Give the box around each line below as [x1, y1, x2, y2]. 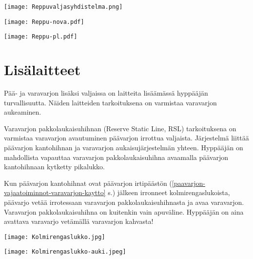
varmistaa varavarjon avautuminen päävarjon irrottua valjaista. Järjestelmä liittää [4, 133, 249, 143]
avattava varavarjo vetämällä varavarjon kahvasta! [4, 216, 154, 226]
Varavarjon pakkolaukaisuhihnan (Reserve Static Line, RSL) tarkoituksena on [4, 123, 236, 133]
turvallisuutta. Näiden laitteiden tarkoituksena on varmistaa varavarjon [4, 97, 217, 107]
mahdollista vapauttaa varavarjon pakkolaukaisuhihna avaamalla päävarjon [4, 152, 229, 162]
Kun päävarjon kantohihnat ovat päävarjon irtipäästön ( [4, 178, 172, 188]
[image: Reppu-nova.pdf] [4, 18, 84, 25]
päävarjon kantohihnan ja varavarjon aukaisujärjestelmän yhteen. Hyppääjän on [4, 142, 243, 153]
